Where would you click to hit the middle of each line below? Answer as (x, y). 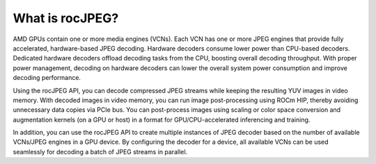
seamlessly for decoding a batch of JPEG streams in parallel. (100, 151)
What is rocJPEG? (66, 18)
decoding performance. (47, 78)
